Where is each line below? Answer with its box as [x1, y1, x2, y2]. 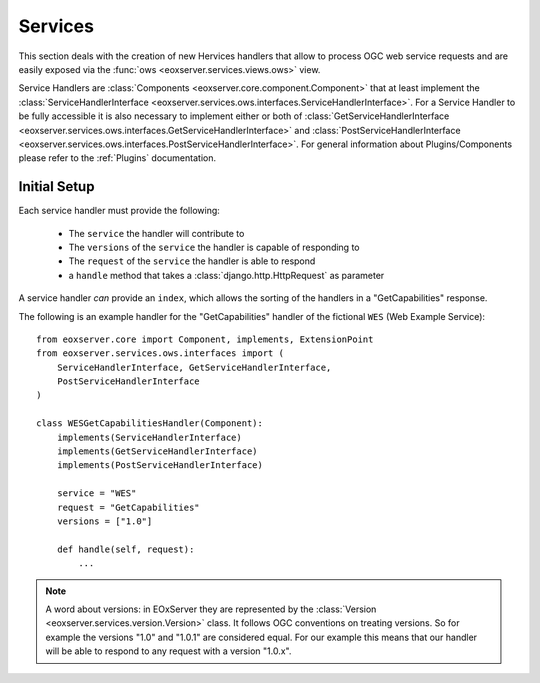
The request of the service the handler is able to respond [68, 255, 316, 267]
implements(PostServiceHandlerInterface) [56, 460, 264, 471]
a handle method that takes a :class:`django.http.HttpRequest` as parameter [68, 269, 385, 281]
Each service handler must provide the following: [18, 205, 220, 217]
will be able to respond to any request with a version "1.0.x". [45, 645, 292, 657]
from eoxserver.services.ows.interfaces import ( [36, 348, 285, 359]
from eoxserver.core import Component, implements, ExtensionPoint [36, 333, 374, 345]
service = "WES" [56, 488, 137, 499]
